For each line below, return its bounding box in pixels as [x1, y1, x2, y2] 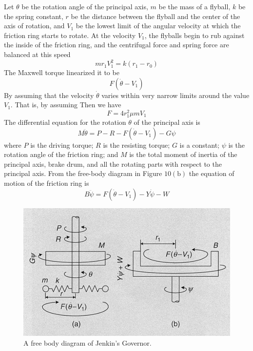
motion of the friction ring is [4, 178, 89, 188]
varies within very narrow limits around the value [101, 90, 250, 100]
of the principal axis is [134, 117, 200, 127]
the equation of [189, 168, 234, 178]
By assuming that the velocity [4, 90, 94, 100]
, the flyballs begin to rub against [144, 30, 245, 40]
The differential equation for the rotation [4, 117, 126, 127]
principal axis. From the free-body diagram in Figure [4, 168, 162, 178]
